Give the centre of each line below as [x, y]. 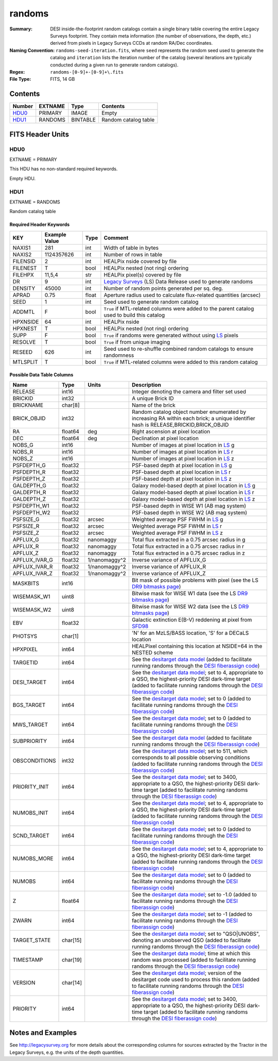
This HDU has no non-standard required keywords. [64, 169]
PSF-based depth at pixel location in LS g [182, 465]
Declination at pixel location [165, 438]
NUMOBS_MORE [33, 858]
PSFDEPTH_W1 [31, 506]
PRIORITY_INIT [31, 787]
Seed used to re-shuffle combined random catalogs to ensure [178, 349]
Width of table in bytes [131, 248]
